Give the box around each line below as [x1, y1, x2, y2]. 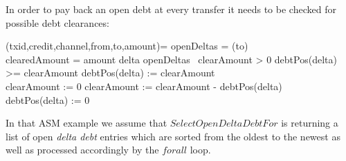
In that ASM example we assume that [6, 116, 167, 130]
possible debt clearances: [6, 15, 109, 30]
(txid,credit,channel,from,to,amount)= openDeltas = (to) [6, 39, 248, 53]
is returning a [281, 116, 338, 130]
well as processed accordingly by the [6, 142, 159, 157]
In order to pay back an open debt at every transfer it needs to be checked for [6, 2, 336, 16]
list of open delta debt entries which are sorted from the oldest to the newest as [6, 129, 340, 143]
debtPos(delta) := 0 [6, 92, 90, 107]
